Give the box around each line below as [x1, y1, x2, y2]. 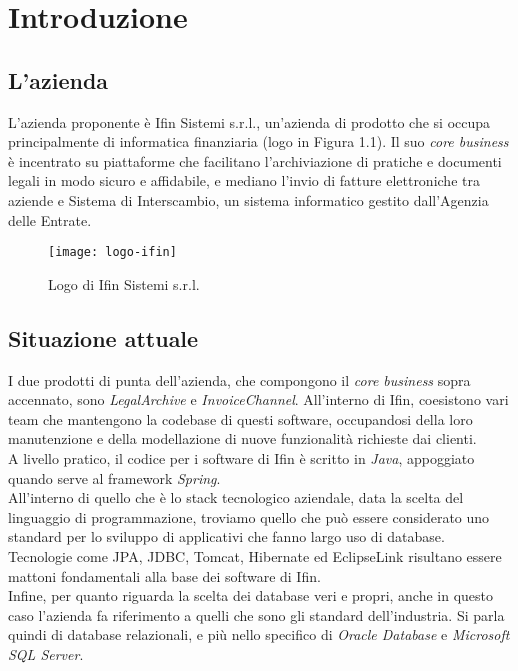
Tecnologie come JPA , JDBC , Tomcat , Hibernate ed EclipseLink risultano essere [8, 545, 502, 566]
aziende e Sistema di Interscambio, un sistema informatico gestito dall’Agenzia [8, 189, 489, 210]
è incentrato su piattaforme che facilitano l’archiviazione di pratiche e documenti [8, 150, 502, 171]
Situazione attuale [8, 322, 199, 353]
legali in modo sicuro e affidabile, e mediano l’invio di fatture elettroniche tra [8, 170, 480, 191]
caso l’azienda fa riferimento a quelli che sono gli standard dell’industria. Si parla [8, 604, 505, 625]
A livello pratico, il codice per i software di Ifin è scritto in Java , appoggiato [8, 447, 475, 468]
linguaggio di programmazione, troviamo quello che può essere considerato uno [8, 506, 490, 527]
